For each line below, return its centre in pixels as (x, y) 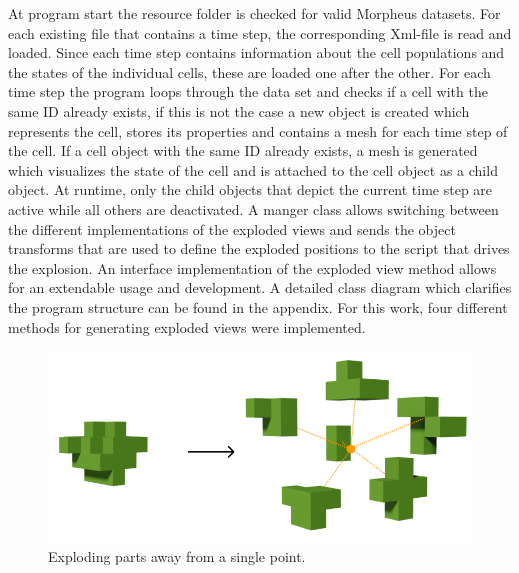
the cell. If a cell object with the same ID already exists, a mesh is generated (243, 150)
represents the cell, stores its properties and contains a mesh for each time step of (258, 130)
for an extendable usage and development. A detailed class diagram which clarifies (260, 287)
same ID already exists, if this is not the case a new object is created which (239, 110)
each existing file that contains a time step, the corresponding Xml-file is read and (260, 32)
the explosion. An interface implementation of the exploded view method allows (252, 267)
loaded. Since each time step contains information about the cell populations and (256, 52)
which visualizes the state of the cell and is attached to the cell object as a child (253, 169)
